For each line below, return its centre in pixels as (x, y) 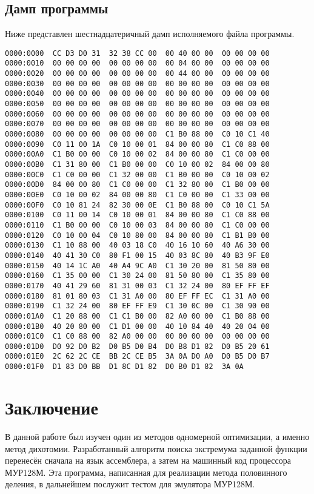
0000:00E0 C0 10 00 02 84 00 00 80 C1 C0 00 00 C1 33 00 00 (137, 195)
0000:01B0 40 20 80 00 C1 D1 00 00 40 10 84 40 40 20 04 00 (137, 326)
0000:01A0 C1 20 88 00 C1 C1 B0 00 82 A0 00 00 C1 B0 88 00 (137, 316)
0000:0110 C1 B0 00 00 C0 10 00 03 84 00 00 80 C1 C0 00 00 (137, 225)
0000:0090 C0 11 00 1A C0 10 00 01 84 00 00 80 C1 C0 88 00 (137, 144)
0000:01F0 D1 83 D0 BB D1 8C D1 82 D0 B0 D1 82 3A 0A (124, 367)
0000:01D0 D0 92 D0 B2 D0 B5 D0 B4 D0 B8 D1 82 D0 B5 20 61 (137, 346)
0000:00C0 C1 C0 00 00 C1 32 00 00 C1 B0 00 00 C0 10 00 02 (137, 174)
